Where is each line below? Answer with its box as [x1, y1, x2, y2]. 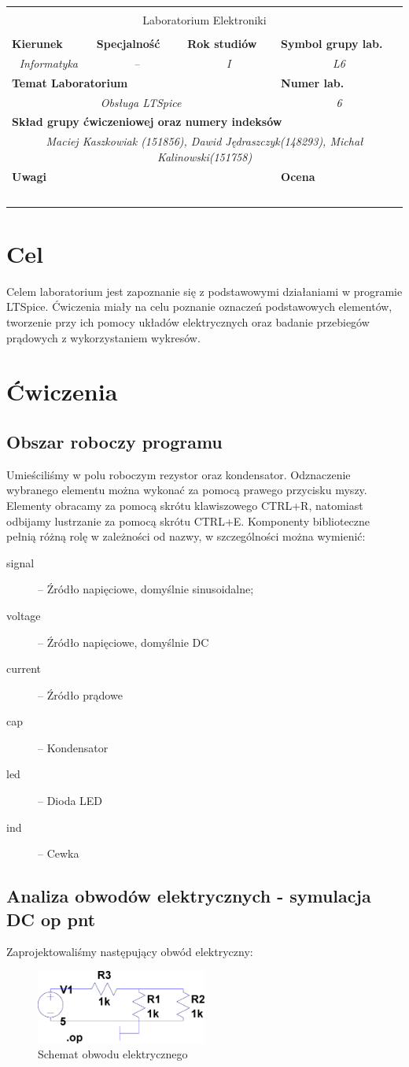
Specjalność [96, 35, 160, 52]
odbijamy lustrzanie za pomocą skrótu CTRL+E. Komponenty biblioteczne [6, 512, 370, 529]
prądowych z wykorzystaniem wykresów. [6, 329, 201, 345]
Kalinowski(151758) [157, 148, 252, 164]
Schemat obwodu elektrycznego [38, 1046, 188, 1062]
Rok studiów [187, 35, 257, 52]
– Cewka [38, 845, 79, 862]
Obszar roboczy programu [6, 429, 223, 453]
